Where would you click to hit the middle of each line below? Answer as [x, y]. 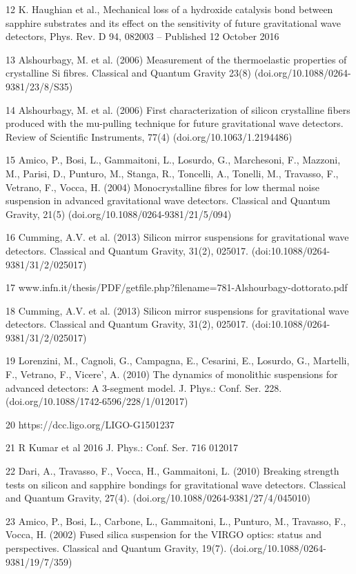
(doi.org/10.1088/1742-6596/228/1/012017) [97, 401]
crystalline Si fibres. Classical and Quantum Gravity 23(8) [128, 73]
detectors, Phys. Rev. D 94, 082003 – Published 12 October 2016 [142, 36]
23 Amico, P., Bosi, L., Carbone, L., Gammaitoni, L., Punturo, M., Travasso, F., [176, 521]
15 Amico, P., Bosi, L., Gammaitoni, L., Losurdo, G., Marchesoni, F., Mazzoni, [173, 160]
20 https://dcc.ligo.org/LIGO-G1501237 [90, 424]
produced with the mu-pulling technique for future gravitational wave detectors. [175, 123]
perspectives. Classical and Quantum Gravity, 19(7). [116, 548]
